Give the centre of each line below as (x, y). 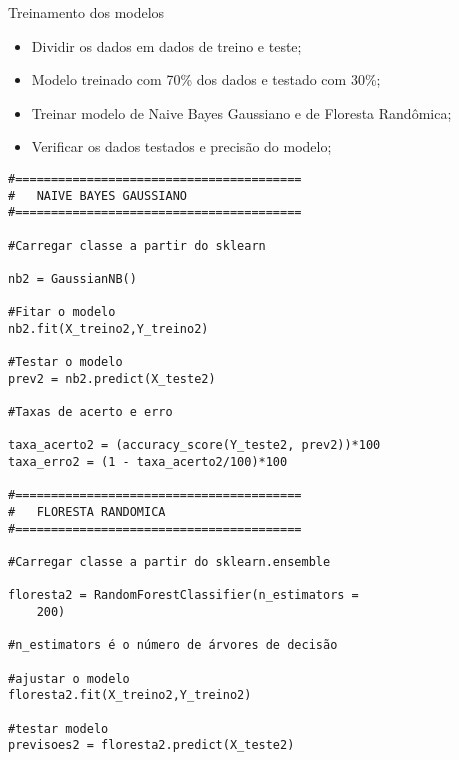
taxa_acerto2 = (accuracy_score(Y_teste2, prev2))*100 (194, 445)
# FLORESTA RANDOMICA (87, 512)
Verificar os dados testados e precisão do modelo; (181, 146)
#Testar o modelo (65, 362)
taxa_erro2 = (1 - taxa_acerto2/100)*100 (148, 462)
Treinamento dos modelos (86, 12)
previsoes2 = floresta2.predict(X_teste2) (151, 745)
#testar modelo (58, 728)
